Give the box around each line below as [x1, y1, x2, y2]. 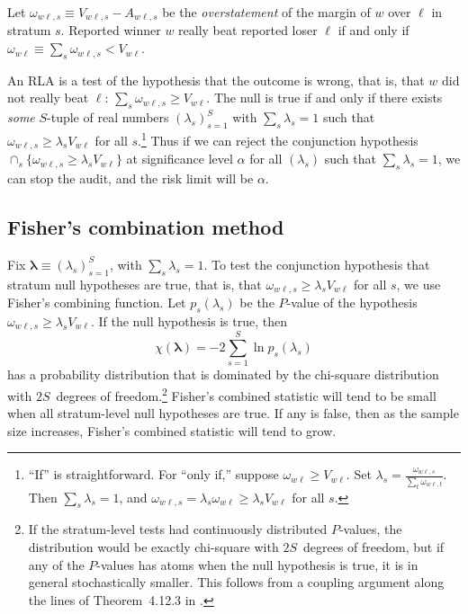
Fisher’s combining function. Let [7, 292, 186, 311]
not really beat [7, 88, 89, 107]
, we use [396, 274, 441, 293]
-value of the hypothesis [286, 292, 418, 311]
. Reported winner [60, 21, 161, 40]
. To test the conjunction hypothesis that [203, 254, 430, 273]
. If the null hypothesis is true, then [90, 311, 288, 330]
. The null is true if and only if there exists [206, 88, 443, 107]
